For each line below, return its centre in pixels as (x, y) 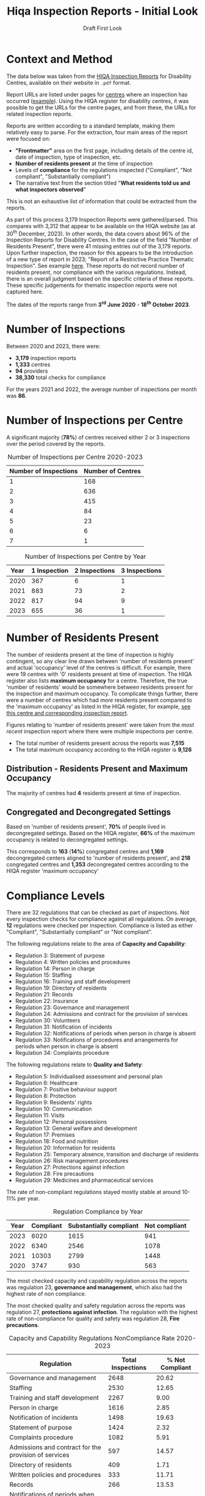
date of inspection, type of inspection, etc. (68, 157)
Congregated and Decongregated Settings (89, 812)
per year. (29, 1199)
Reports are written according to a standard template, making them (91, 126)
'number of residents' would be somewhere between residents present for (100, 687)
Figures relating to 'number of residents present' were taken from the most (100, 725)
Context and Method (59, 59)
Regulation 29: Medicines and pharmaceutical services (84, 1180)
